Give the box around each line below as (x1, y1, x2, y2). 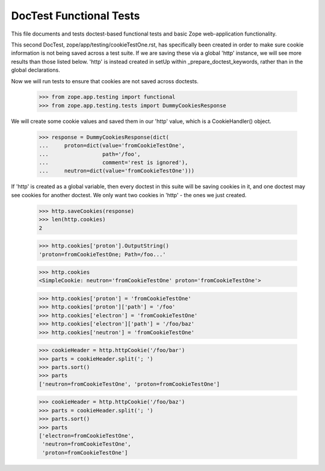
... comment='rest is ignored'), (39, 159, 188, 166)
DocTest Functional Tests (11, 9, 140, 22)
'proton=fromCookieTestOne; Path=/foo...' (39, 251, 166, 258)
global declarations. (11, 66, 60, 74)
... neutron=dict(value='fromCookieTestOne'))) (39, 168, 195, 174)
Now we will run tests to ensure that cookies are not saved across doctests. (11, 77, 199, 84)
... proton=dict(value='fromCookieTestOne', (39, 142, 185, 149)
